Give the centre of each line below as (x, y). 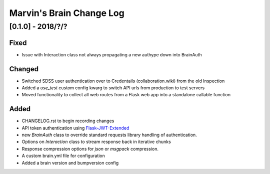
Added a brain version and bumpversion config (70, 163)
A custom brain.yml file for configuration (63, 156)
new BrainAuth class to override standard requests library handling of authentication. (109, 135)
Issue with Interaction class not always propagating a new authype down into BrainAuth (112, 54)
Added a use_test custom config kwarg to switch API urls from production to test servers (113, 88)
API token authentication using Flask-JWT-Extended (75, 128)
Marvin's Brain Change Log (67, 13)
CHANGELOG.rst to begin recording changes (68, 121)
